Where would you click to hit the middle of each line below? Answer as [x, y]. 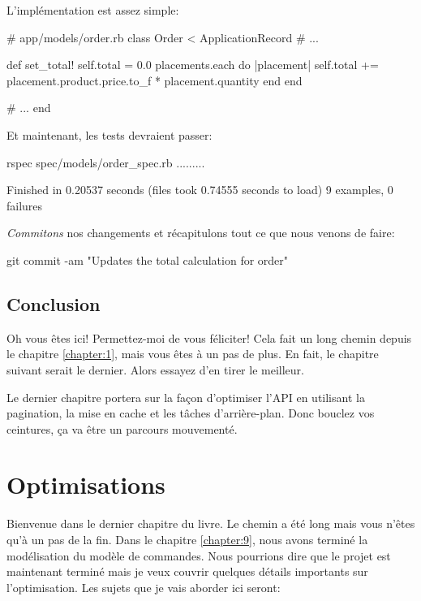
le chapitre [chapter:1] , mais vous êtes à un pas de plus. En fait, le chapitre [193, 354]
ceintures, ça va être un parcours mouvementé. [122, 428]
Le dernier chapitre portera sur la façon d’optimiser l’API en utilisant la [186, 397]
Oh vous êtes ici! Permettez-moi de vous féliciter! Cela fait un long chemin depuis [209, 337]
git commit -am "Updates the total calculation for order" [148, 259]
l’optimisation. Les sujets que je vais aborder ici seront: [144, 587]
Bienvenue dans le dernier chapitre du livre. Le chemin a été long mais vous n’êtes [211, 523]
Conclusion [54, 303]
